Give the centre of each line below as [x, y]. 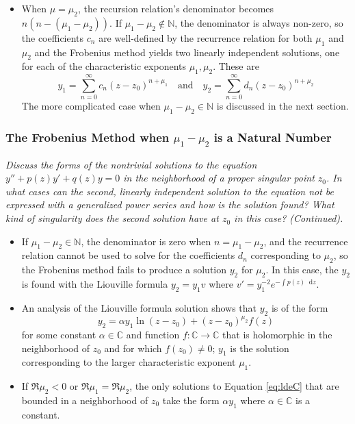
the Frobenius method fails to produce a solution [124, 270]
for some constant [59, 334]
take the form [191, 400]
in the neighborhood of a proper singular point [219, 178]
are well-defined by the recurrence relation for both [206, 37]
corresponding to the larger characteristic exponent [129, 362]
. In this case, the [302, 270]
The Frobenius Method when [88, 137]
